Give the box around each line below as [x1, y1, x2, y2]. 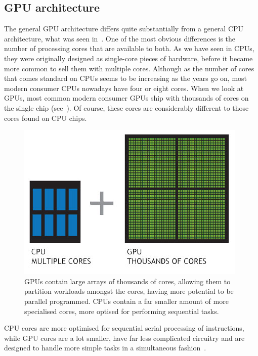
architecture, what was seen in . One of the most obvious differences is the [4, 33, 236, 43]
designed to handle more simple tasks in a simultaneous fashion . [4, 342, 206, 353]
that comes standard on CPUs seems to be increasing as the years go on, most [4, 73, 247, 83]
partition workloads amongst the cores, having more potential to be [24, 286, 234, 296]
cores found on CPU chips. [4, 112, 87, 123]
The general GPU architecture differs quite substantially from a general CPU [4, 23, 244, 34]
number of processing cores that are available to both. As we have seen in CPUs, [4, 43, 254, 54]
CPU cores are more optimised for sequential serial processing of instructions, [4, 323, 244, 333]
